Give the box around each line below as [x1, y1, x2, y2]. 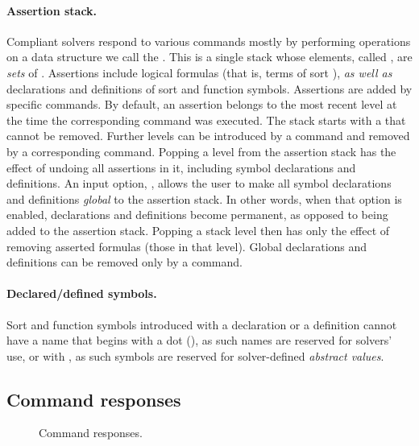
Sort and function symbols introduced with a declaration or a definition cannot [6, 316, 397, 332]
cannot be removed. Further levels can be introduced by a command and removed [6, 127, 410, 144]
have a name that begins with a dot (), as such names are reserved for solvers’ [6, 332, 392, 349]
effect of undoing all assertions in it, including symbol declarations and [6, 159, 356, 176]
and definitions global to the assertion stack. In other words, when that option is [6, 190, 402, 207]
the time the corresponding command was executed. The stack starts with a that [6, 111, 406, 128]
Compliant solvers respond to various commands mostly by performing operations [6, 32, 411, 49]
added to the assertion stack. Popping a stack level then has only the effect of [6, 221, 390, 238]
